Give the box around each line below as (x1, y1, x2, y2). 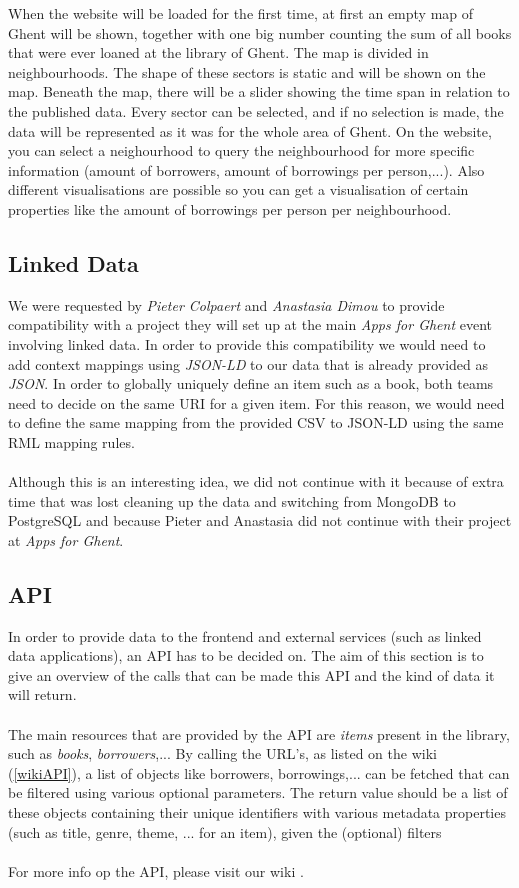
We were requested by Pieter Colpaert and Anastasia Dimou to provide (8, 294, 445, 315)
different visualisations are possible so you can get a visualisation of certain (8, 179, 469, 200)
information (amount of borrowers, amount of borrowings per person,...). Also (8, 159, 485, 180)
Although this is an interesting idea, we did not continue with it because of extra (8, 471, 504, 492)
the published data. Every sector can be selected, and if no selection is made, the (8, 100, 504, 121)
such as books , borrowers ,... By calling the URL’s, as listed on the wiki (8, 743, 437, 764)
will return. (8, 684, 77, 705)
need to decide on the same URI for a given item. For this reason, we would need (8, 392, 505, 413)
